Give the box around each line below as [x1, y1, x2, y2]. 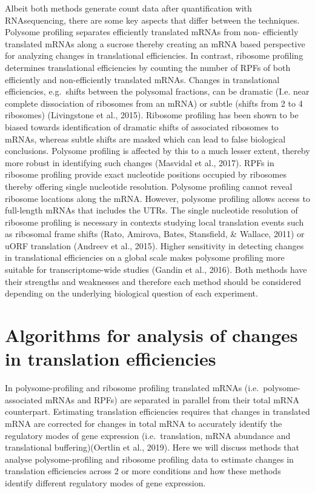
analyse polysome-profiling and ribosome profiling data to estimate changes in [5, 452, 294, 465]
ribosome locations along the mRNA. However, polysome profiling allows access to [5, 192, 310, 204]
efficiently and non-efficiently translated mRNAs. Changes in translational [5, 73, 280, 86]
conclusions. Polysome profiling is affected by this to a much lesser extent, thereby [5, 144, 310, 157]
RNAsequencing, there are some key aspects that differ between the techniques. [5, 13, 300, 26]
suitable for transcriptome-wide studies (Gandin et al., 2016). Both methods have [5, 263, 307, 276]
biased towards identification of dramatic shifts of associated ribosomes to [5, 120, 279, 133]
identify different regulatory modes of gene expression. [5, 476, 206, 489]
